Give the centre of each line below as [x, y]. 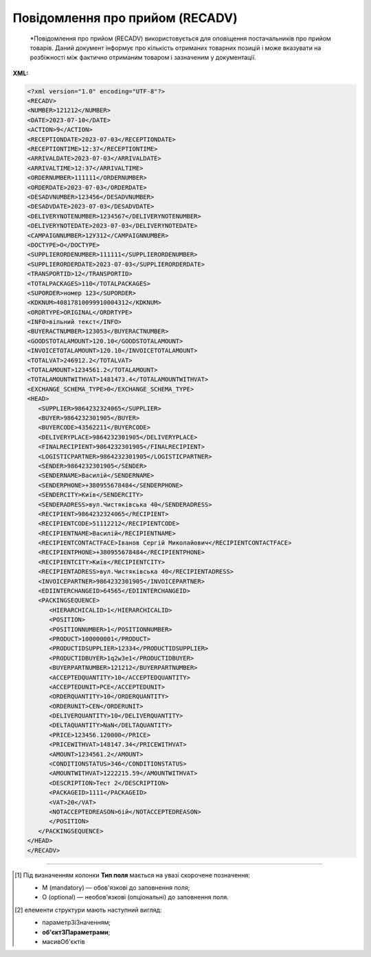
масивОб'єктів [64, 941]
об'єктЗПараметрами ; [76, 932]
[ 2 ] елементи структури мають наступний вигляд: [88, 910]
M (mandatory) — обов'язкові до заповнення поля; [116, 887]
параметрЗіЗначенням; [77, 923]
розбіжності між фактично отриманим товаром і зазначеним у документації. [143, 58]
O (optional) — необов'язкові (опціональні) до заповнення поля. [136, 897]
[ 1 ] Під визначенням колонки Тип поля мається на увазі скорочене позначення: [133, 875]
